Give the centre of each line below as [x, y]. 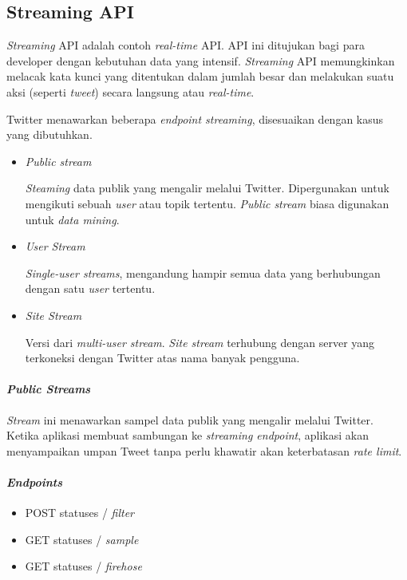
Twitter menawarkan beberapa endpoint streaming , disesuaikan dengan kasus [195, 118]
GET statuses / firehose [83, 566]
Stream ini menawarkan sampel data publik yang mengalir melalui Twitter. [190, 419]
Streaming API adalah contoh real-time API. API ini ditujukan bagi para [186, 45]
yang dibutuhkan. [49, 134]
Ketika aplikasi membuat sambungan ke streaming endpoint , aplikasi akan [188, 435]
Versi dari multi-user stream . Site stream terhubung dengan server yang [200, 342]
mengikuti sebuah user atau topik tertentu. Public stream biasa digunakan [207, 203]
